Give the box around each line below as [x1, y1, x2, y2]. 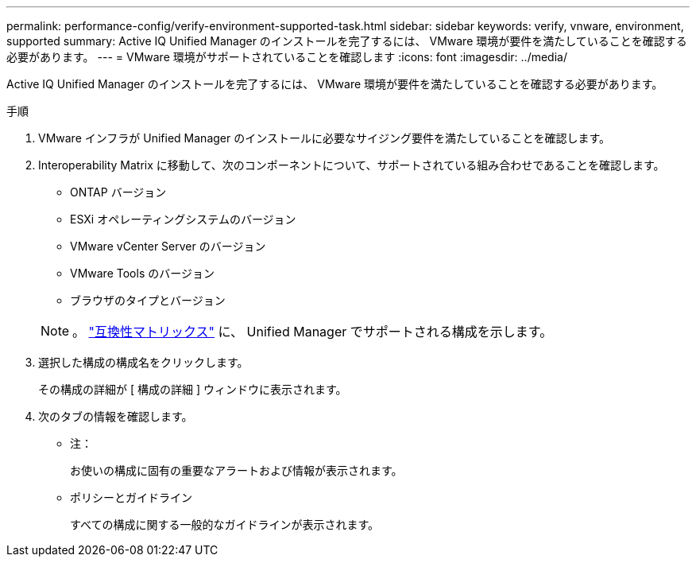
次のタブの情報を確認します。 [38, 410, 193, 423]
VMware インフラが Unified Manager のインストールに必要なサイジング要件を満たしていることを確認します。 [38, 131, 611, 145]
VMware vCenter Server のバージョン [70, 239, 266, 253]
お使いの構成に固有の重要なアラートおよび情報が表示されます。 [70, 464, 403, 477]
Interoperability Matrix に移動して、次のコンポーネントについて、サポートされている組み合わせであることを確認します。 [38, 158, 665, 172]
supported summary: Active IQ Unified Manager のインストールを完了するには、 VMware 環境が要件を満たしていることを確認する [6, 34, 687, 48]
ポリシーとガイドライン [70, 491, 192, 504]
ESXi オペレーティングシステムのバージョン [70, 212, 296, 226]
